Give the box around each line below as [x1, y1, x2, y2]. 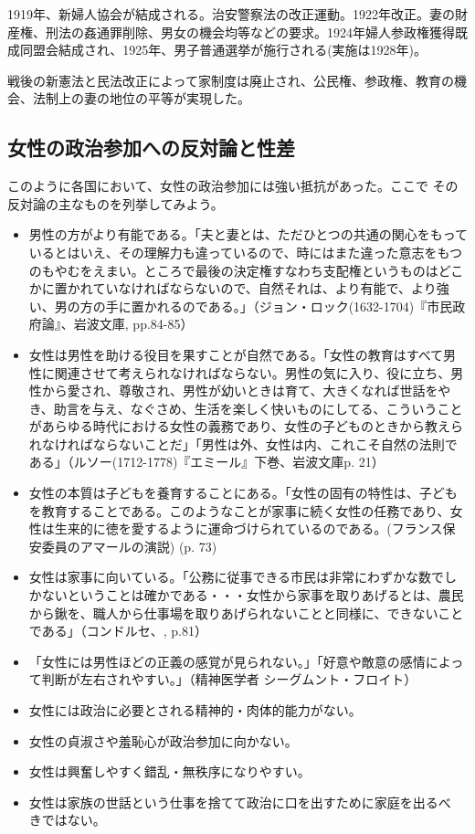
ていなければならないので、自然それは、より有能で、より [92, 279, 437, 298]
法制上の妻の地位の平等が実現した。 [32, 89, 250, 108]
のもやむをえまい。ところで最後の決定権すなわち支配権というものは [28, 260, 438, 280]
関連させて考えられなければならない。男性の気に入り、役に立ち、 [54, 363, 451, 382]
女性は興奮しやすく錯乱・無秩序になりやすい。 [28, 762, 311, 781]
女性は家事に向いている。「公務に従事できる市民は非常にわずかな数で [28, 567, 445, 586]
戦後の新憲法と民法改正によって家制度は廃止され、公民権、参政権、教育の [7, 70, 455, 90]
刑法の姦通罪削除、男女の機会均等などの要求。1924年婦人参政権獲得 [45, 22, 455, 41]
